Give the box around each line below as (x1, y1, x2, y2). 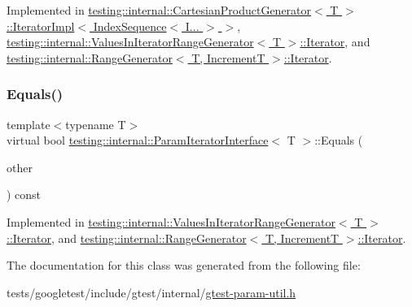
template (7, 115, 50, 132)
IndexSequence (93, 17, 167, 34)
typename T (65, 115, 126, 132)
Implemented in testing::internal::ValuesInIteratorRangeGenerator (7, 213, 335, 230)
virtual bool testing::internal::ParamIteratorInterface (7, 132, 269, 149)
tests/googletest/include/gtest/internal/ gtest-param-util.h (7, 283, 296, 301)
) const (7, 186, 42, 203)
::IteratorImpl (7, 17, 75, 34)
